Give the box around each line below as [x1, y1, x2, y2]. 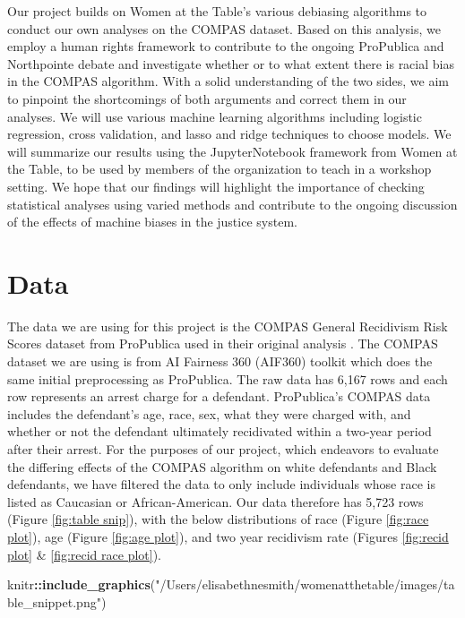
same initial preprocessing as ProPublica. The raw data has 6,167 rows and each [7, 369, 448, 388]
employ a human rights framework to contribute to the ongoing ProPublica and [7, 37, 444, 56]
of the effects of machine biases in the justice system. [7, 212, 297, 231]
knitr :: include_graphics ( [7, 575, 156, 594]
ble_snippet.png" [7, 592, 101, 611]
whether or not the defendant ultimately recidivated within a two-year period [7, 422, 432, 441]
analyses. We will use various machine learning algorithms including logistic [7, 107, 422, 125]
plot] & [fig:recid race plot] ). [7, 545, 161, 563]
